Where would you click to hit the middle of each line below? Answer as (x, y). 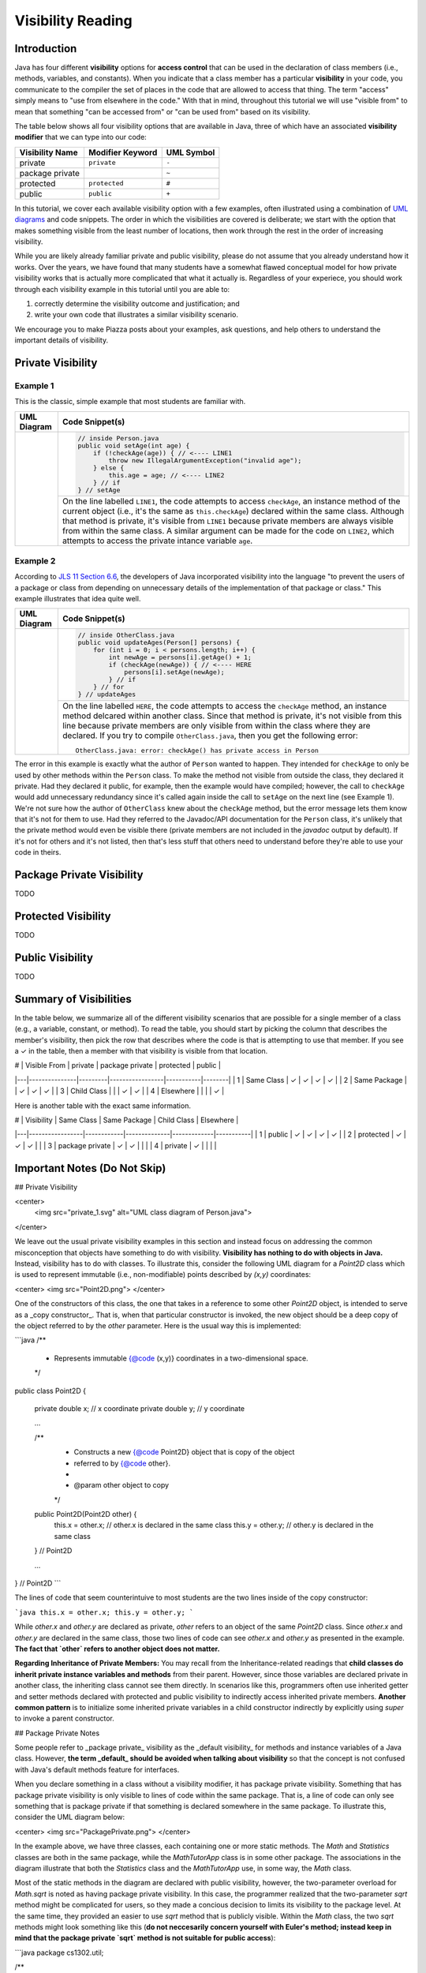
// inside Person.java (118, 438)
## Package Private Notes (57, 1733)
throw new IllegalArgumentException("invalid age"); (205, 460)
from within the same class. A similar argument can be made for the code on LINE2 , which (228, 531)
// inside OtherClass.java (126, 635)
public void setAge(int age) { (134, 446)
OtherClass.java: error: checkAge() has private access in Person (197, 751)
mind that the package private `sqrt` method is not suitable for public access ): (145, 1938)
